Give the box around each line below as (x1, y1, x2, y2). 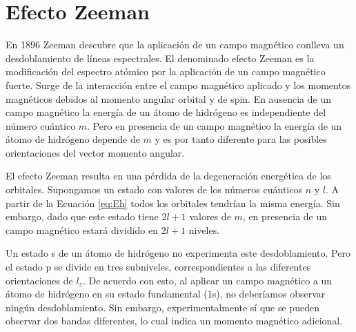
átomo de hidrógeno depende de (6, 132, 140, 146)
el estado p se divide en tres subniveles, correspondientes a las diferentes (6, 260, 311, 274)
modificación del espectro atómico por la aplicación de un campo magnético (6, 64, 326, 79)
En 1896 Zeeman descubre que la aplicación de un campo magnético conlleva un (6, 37, 344, 52)
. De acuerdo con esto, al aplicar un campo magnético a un (82, 273, 333, 287)
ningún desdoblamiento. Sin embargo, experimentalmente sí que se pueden (6, 300, 319, 314)
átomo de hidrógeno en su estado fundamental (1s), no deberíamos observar (6, 286, 326, 301)
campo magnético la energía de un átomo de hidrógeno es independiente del (6, 105, 326, 119)
